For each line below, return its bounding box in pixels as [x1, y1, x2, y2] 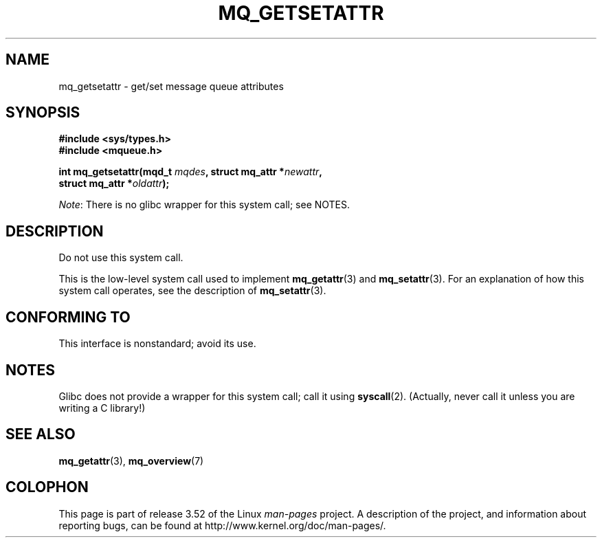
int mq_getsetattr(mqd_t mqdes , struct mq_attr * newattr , [58, 166, 322, 178]
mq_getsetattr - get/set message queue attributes [58, 80, 284, 92]
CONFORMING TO [5, 308, 131, 326]
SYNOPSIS [5, 104, 80, 122]
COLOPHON [5, 478, 89, 496]
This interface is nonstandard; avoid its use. [58, 337, 256, 350]
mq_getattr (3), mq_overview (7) [58, 454, 204, 467]
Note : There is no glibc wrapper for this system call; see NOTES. [58, 199, 350, 211]
